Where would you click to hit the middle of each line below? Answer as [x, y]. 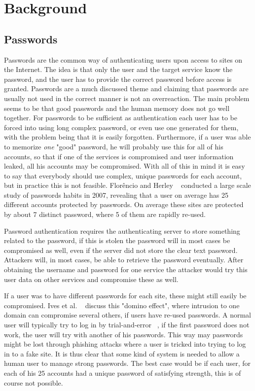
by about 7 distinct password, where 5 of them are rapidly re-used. [105, 214]
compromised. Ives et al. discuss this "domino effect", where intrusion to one [122, 305]
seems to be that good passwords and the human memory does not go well [117, 108]
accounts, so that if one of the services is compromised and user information [119, 156]
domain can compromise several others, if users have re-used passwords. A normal [128, 315]
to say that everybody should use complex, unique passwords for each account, [123, 175]
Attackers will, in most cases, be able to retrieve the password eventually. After [124, 260]
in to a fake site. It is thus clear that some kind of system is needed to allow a [122, 353]
